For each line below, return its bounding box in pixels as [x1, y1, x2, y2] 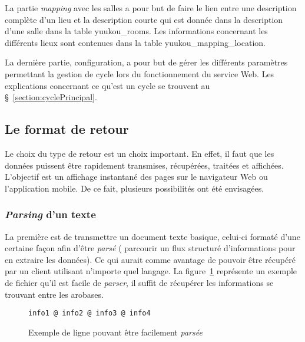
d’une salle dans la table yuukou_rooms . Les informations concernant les [5, 25, 268, 37]
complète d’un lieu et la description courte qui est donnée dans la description [5, 13, 283, 25]
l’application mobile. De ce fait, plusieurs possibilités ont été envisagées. [5, 182, 264, 194]
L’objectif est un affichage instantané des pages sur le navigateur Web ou [5, 170, 268, 183]
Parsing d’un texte [5, 207, 96, 222]
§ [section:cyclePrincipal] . [5, 91, 97, 103]
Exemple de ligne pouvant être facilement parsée [28, 325, 203, 338]
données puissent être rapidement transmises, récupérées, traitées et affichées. [5, 159, 284, 171]
